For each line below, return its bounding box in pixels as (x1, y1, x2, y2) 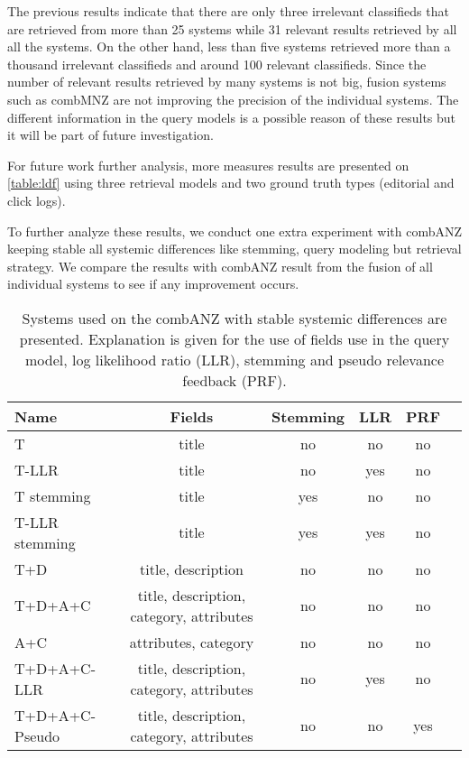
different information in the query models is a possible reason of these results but (7, 107, 456, 126)
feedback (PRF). (182, 369, 287, 391)
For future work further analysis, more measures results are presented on (7, 155, 409, 174)
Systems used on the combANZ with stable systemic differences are (22, 307, 447, 328)
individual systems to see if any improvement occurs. (7, 274, 299, 293)
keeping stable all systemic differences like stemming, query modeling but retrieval (7, 239, 462, 258)
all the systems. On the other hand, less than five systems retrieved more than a (7, 37, 451, 56)
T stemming (14, 485, 91, 506)
